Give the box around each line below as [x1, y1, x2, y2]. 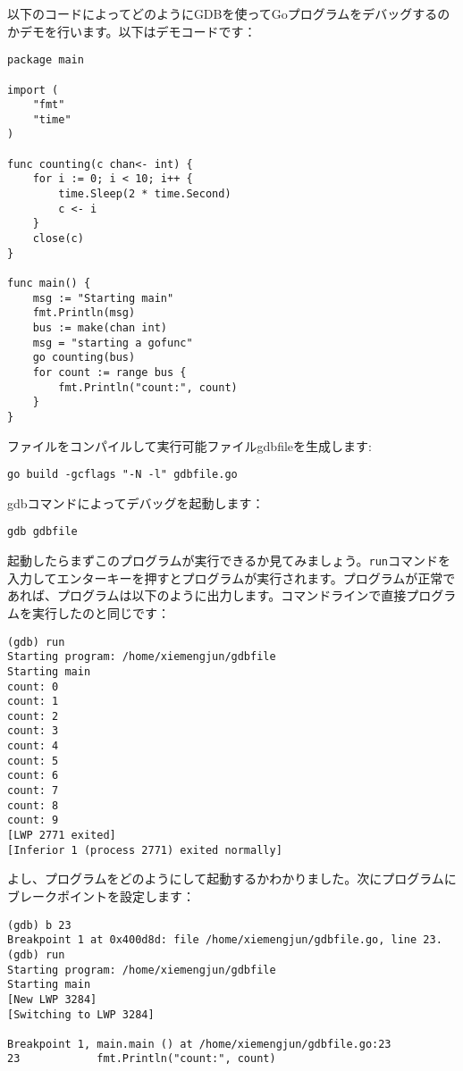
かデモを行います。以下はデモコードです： [7, 21, 257, 40]
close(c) [32, 232, 84, 246]
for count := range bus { [32, 365, 187, 379]
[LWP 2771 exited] [7, 829, 116, 842]
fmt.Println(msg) [32, 306, 136, 320]
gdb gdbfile [7, 525, 78, 539]
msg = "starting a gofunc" [32, 336, 193, 349]
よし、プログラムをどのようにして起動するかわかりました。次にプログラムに [7, 869, 457, 888]
